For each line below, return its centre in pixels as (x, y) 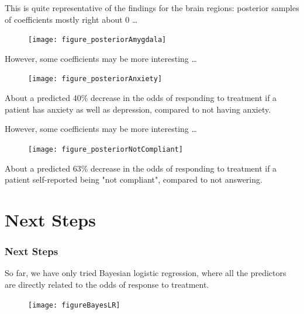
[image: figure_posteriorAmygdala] (97, 40)
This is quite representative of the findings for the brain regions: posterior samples (152, 8)
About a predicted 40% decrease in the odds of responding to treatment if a (141, 98)
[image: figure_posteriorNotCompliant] (106, 149)
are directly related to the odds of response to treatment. (107, 284)
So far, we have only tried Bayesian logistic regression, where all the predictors (146, 273)
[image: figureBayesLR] (74, 305)
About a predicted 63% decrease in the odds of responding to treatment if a (141, 168)
